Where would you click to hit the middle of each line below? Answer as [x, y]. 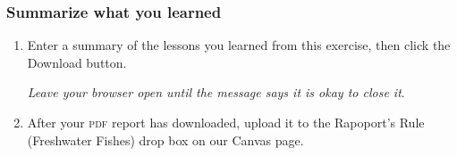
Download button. [77, 62]
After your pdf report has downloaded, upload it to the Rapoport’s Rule [226, 122]
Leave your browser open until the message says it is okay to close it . [216, 92]
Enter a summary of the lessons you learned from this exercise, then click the [239, 45]
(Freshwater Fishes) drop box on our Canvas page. [165, 140]
